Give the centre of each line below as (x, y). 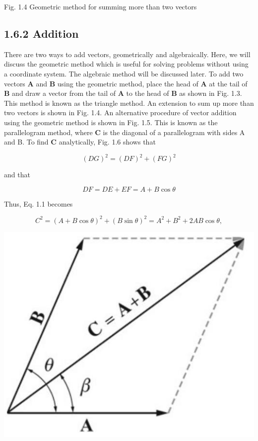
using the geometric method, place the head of (128, 83)
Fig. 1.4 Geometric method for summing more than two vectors (100, 6)
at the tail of (228, 83)
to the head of (148, 93)
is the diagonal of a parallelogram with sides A (174, 132)
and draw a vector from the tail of (64, 93)
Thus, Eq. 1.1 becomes (38, 203)
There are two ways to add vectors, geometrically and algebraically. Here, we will (127, 54)
